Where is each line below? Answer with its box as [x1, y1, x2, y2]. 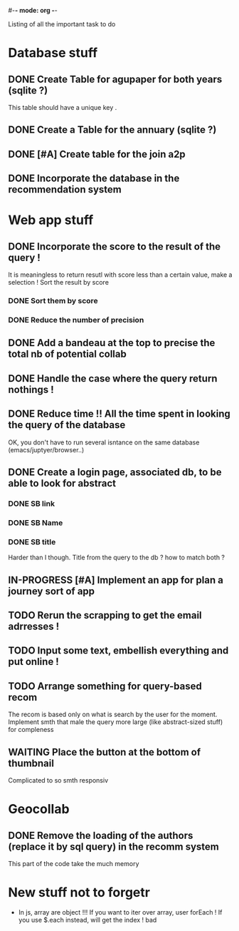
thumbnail [8, 757, 54, 769]
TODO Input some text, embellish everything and [8, 645, 229, 657]
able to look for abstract [8, 477, 117, 489]
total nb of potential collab [8, 348, 127, 360]
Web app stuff [8, 212, 94, 228]
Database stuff [8, 45, 98, 61]
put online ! [8, 656, 59, 668]
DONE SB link [8, 499, 55, 509]
